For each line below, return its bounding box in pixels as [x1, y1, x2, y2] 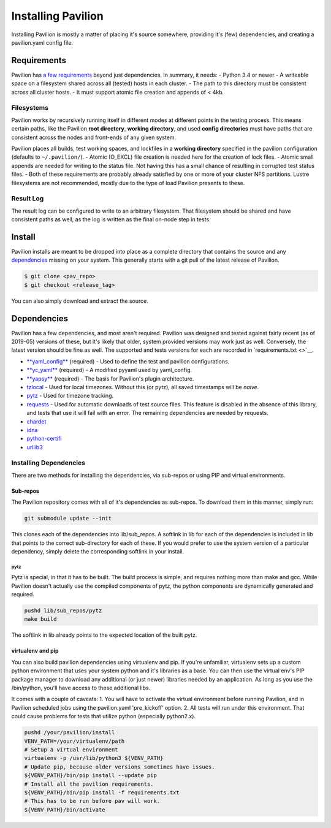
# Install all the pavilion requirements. [24, 780, 154, 788]
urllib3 [26, 443, 43, 450]
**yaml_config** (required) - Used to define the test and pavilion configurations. [26, 357, 230, 365]
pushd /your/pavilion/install [24, 729, 115, 736]
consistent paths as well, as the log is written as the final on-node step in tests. [11, 216, 211, 223]
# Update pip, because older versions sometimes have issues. [24, 763, 215, 770]
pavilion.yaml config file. [11, 39, 74, 46]
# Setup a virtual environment [24, 746, 119, 753]
